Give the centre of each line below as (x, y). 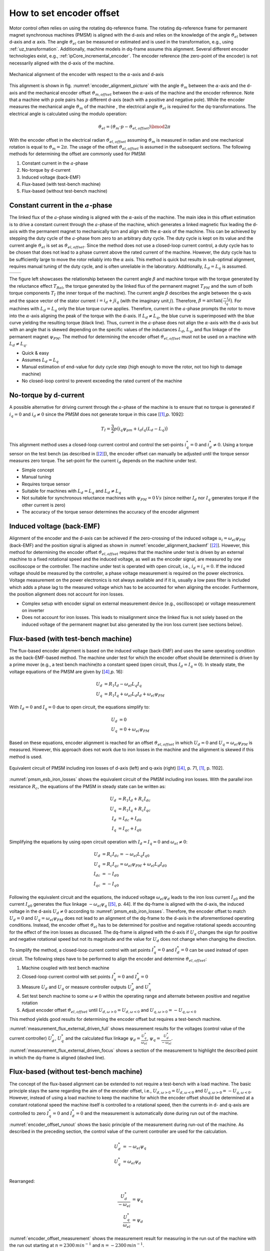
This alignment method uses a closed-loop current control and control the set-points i (98, 445)
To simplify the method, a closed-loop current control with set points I (81, 950)
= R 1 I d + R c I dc (134, 799)
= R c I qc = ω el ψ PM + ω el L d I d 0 (134, 865)
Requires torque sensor (46, 484)
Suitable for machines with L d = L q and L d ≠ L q (71, 491)
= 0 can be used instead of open (214, 950)
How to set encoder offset (64, 13)
